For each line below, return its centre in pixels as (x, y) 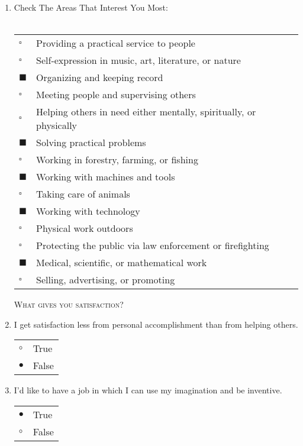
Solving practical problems (91, 143)
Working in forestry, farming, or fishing (117, 160)
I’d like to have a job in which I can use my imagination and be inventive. (148, 390)
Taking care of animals (83, 194)
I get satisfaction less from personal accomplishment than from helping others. (156, 324)
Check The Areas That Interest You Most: (91, 7)
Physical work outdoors (85, 228)
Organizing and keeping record (100, 77)
